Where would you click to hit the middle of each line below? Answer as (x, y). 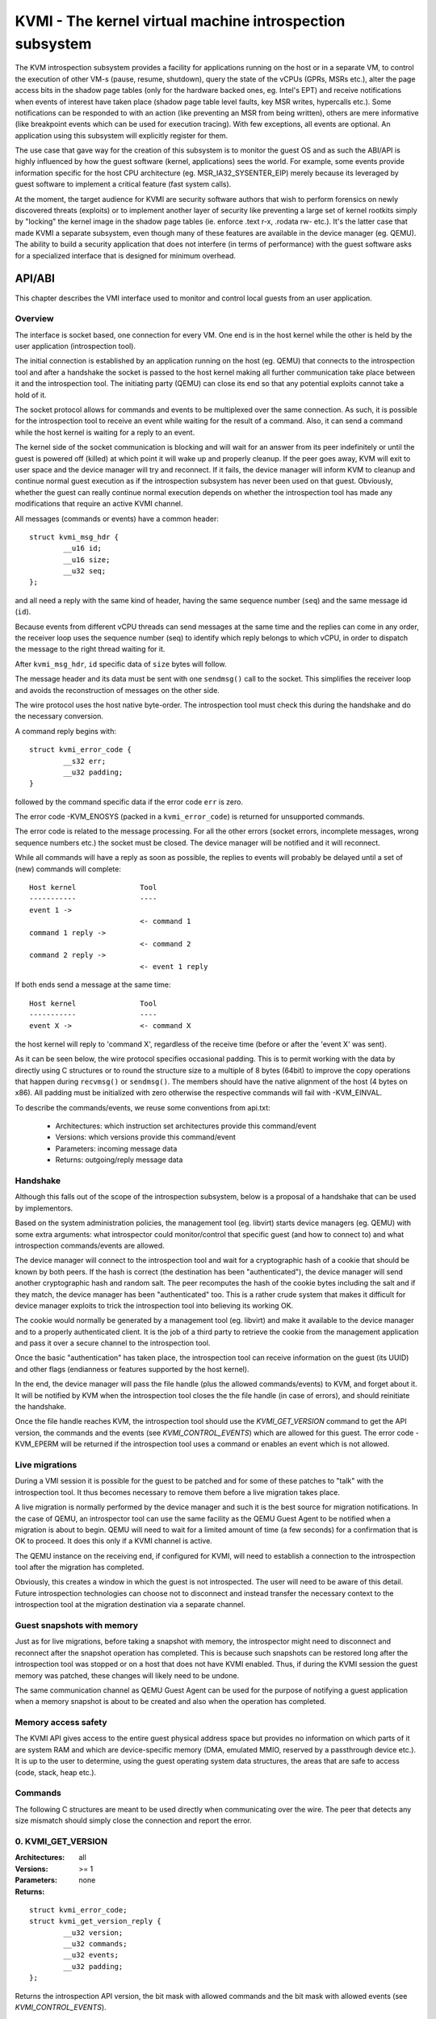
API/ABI (35, 279)
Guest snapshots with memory (77, 1626)
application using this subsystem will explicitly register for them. (122, 135)
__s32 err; (85, 761)
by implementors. (44, 1208)
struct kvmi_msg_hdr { (74, 537)
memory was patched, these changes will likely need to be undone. (127, 1675)
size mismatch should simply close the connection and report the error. (133, 1820)
